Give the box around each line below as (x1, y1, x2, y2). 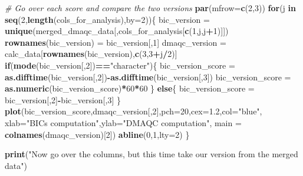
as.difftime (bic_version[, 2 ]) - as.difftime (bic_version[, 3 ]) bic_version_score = (5, 70, 291, 83)
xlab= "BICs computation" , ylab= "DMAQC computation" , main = (5, 116, 242, 128)
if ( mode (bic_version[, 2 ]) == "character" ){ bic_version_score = (5, 59, 235, 71)
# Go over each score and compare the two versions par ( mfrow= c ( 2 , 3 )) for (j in (5, 2, 296, 13)
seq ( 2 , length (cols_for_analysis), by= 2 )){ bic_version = (5, 13, 210, 25)
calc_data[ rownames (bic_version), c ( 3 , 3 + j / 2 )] (5, 48, 177, 60)
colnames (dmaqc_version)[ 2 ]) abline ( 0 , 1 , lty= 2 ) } (5, 128, 190, 140)
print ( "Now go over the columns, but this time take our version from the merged (5, 148, 298, 160)
